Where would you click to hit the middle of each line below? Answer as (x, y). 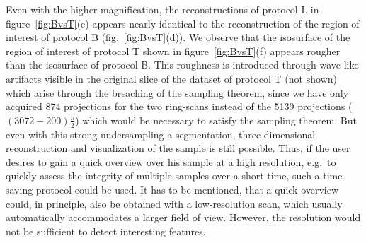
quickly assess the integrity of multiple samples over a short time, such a (163, 176)
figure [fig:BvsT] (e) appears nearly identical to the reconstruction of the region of (183, 23)
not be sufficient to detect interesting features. (106, 231)
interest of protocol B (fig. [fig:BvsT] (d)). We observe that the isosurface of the (178, 37)
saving (19, 189)
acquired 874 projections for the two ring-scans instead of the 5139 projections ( (179, 106)
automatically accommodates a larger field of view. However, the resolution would (183, 217)
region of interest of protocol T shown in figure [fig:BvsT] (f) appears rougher (173, 51)
